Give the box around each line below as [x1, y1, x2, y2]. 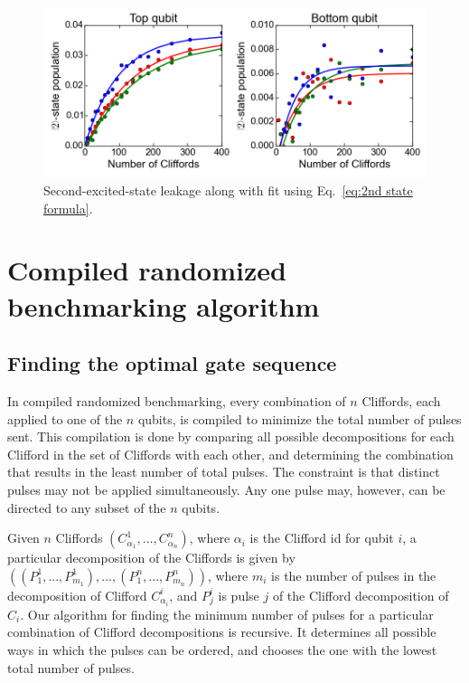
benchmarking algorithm [7, 287, 320, 324]
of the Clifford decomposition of [272, 585, 449, 604]
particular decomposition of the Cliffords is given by [7, 548, 295, 567]
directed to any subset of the [7, 498, 166, 517]
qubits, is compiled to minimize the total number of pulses [137, 409, 462, 428]
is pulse [218, 585, 259, 604]
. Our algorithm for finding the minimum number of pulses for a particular [20, 604, 434, 623]
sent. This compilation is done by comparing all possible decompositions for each [7, 427, 455, 446]
